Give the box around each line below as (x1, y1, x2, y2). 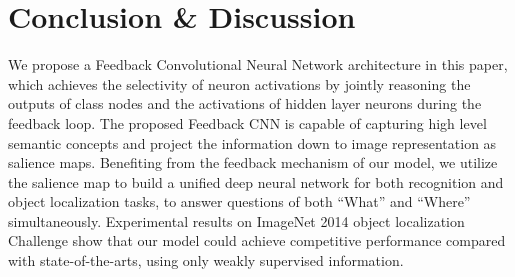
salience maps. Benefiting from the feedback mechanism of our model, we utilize (8, 152, 498, 173)
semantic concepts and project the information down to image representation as (8, 132, 497, 153)
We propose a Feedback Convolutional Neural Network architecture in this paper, (8, 54, 508, 75)
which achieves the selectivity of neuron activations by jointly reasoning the (8, 73, 471, 94)
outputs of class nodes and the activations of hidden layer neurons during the (8, 93, 482, 114)
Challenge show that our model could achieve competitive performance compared (8, 230, 506, 251)
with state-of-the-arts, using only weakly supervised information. (8, 250, 404, 271)
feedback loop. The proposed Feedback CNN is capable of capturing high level (8, 112, 487, 133)
